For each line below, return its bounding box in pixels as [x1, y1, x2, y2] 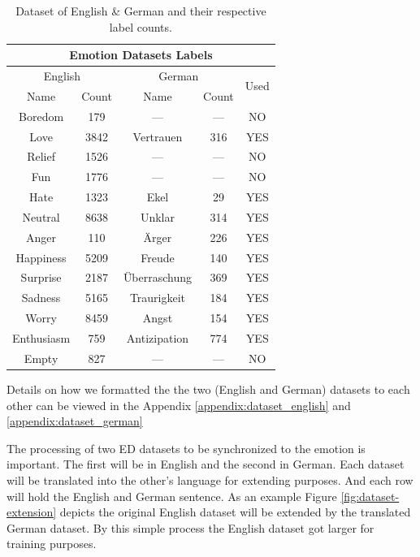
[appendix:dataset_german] [6, 412, 143, 430]
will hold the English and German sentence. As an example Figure [6, 487, 337, 504]
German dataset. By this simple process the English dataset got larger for [6, 519, 375, 536]
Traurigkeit [129, 289, 186, 306]
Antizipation [126, 330, 189, 346]
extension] [6, 503, 57, 520]
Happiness [15, 248, 67, 266]
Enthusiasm [12, 330, 71, 346]
